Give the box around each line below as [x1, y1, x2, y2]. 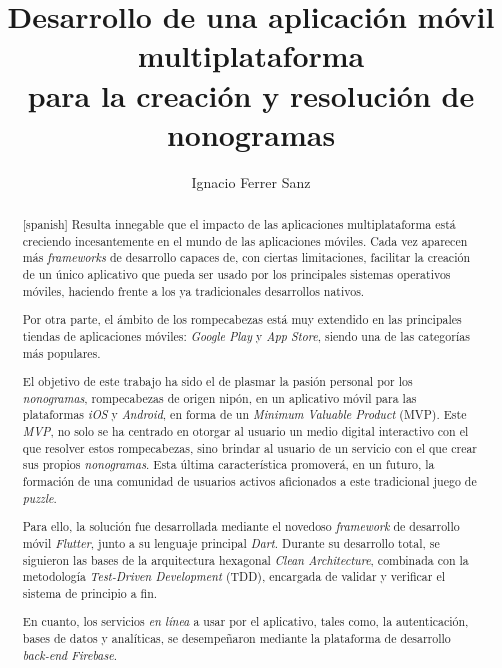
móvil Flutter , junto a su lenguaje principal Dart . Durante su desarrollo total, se [22, 534, 440, 551]
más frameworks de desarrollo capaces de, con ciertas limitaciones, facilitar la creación [22, 249, 470, 266]
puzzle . [22, 489, 57, 506]
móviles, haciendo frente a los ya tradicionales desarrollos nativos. [22, 282, 365, 299]
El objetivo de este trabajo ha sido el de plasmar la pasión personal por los [22, 373, 413, 390]
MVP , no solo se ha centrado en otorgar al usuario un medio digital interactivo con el [22, 423, 469, 440]
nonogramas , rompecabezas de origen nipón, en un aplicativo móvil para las [22, 389, 417, 406]
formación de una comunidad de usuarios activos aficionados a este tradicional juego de [22, 473, 477, 490]
